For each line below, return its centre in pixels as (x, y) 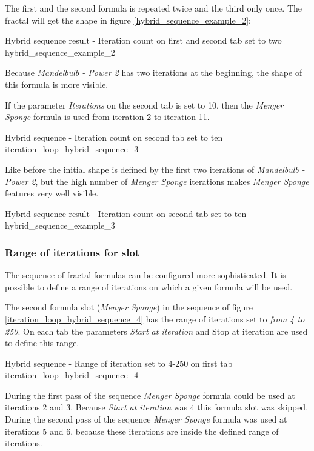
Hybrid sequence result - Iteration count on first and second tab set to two (143, 40)
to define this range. (42, 343)
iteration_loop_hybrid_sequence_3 (72, 149)
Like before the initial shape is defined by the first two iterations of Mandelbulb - (155, 169)
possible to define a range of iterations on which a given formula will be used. (149, 286)
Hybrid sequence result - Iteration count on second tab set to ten (126, 213)
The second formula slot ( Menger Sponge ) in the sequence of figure (129, 307)
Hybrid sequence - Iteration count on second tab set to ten (114, 137)
